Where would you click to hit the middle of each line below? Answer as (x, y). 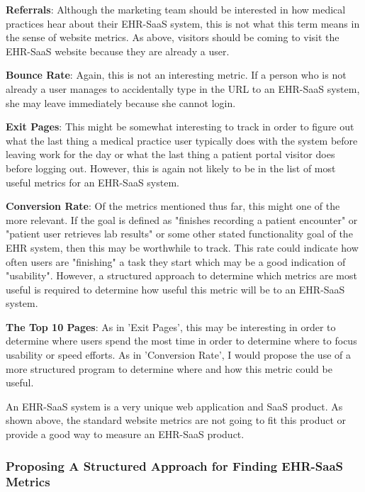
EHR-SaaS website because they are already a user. (118, 51)
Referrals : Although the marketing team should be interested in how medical (176, 9)
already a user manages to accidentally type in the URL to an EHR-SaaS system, (183, 88)
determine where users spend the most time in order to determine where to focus (181, 341)
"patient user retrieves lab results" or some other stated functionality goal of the (179, 234)
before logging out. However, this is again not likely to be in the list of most (171, 168)
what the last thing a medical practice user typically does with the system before (182, 140)
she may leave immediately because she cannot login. (121, 102)
